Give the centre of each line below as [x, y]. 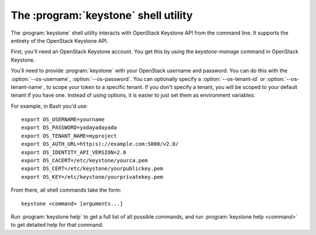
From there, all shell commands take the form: [66, 190]
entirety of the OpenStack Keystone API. [59, 40]
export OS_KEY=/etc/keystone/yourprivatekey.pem [92, 177]
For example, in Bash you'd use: [49, 106]
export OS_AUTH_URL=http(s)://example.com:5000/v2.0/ [100, 144]
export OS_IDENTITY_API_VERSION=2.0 [74, 152]
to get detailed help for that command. [57, 225]
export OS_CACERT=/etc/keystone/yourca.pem [85, 161]
